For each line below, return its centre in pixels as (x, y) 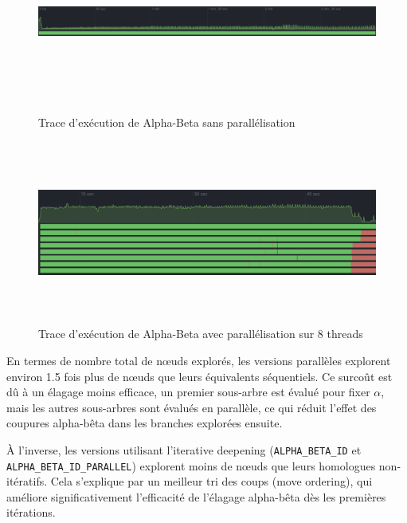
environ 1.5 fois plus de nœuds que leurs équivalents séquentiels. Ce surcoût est (200, 376)
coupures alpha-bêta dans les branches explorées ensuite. (145, 423)
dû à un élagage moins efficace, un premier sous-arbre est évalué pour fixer (188, 392)
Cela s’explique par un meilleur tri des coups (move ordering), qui (211, 481)
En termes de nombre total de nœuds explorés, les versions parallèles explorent (199, 360)
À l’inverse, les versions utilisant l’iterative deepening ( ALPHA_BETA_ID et (184, 449)
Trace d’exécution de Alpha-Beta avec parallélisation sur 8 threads (201, 334)
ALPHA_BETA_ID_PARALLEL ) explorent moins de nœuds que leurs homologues (191, 465)
